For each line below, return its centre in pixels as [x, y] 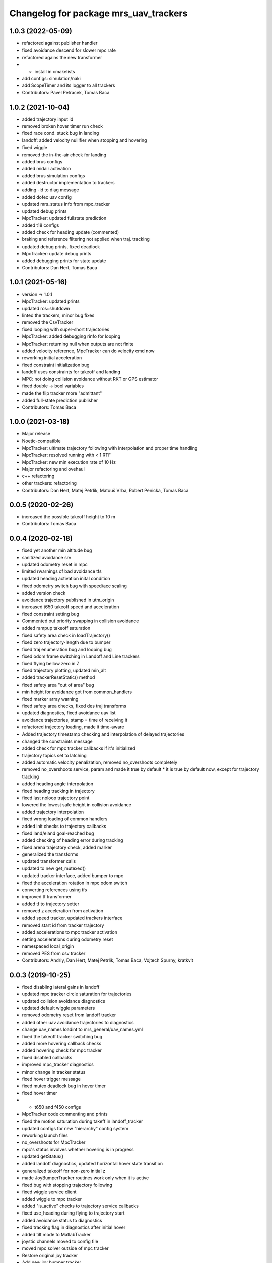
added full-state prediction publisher [60, 400]
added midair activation [46, 169]
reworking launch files [45, 1135]
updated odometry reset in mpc [55, 565]
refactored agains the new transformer [62, 57]
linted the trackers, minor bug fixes [58, 315]
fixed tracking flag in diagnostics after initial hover [74, 1227]
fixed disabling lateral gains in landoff [61, 987]
